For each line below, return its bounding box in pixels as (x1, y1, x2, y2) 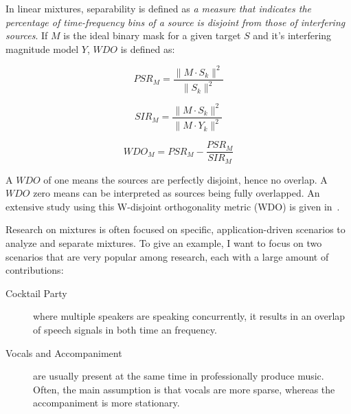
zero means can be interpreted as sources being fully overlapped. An (33, 186, 320, 200)
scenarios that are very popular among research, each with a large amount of (5, 249, 329, 263)
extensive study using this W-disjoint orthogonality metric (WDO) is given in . (5, 199, 340, 213)
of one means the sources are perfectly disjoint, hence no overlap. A (43, 172, 328, 186)
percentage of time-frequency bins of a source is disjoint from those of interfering (5, 14, 346, 29)
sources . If (5, 28, 48, 43)
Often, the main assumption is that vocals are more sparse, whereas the (33, 382, 335, 396)
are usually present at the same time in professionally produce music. (33, 369, 324, 383)
